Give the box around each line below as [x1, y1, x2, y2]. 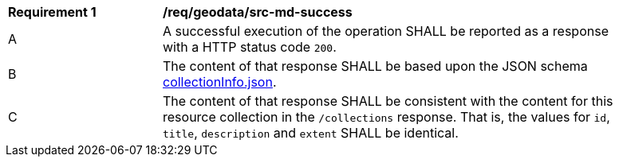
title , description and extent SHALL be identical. [163, 125, 459, 141]
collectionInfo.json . [163, 74, 277, 90]
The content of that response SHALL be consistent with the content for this [163, 93, 613, 109]
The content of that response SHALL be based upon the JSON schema [163, 58, 588, 74]
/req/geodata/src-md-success [163, 4, 353, 20]
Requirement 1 [8, 4, 97, 20]
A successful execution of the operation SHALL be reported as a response [163, 23, 609, 39]
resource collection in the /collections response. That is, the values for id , [163, 109, 610, 125]
